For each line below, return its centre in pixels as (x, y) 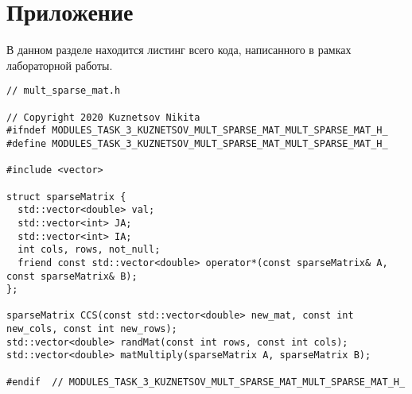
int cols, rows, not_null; (89, 250)
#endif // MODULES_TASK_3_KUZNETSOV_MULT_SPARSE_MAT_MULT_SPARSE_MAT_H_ (206, 382)
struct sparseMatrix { (66, 197)
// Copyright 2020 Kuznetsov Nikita (103, 117)
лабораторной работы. (60, 65)
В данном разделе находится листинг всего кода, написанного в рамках (179, 50)
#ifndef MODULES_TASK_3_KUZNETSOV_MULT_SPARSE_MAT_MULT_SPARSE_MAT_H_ (197, 131)
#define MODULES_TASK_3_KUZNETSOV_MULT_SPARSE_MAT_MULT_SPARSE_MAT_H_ (197, 143)
